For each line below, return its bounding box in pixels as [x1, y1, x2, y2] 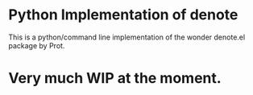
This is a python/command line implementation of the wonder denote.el [8, 32, 246, 42]
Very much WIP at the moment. [8, 69, 222, 88]
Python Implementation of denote [8, 6, 238, 24]
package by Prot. [8, 40, 65, 50]
